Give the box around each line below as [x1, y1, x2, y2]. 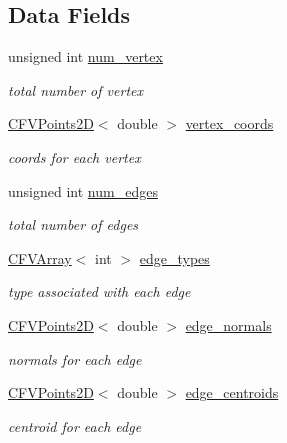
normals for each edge [8, 348, 142, 369]
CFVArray [8, 247, 72, 268]
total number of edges [8, 214, 139, 235]
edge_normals [185, 314, 272, 335]
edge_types [139, 247, 210, 268]
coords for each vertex [8, 146, 141, 167]
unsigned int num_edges [8, 180, 158, 201]
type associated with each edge [8, 281, 191, 302]
